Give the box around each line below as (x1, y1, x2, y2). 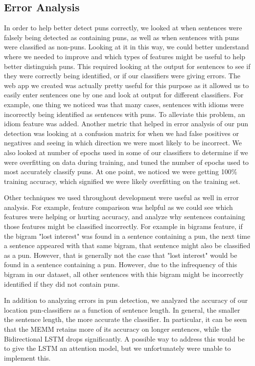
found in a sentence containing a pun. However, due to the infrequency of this (4, 259, 237, 270)
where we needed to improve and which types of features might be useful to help (4, 51, 246, 61)
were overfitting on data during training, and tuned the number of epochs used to (4, 157, 249, 167)
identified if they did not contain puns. (4, 278, 120, 289)
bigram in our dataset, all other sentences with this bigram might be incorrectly (4, 269, 244, 279)
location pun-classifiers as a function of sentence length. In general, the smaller (4, 304, 240, 315)
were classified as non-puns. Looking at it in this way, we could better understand (4, 42, 249, 52)
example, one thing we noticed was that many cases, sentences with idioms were (4, 99, 244, 109)
